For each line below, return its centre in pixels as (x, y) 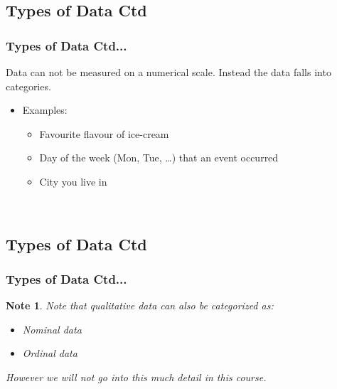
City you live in (73, 181)
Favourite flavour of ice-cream (104, 133)
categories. (28, 86)
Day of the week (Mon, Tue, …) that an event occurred (159, 158)
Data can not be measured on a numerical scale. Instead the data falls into (168, 72)
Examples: (45, 110)
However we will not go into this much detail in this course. (136, 377)
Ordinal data (50, 353)
